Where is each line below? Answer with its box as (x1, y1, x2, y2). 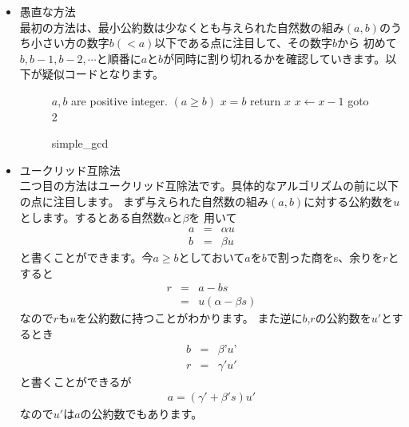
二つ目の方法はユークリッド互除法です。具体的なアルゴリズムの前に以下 (19, 177, 399, 194)
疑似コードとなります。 (42, 65, 164, 82)
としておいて (178, 249, 245, 266)
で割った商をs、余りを (266, 249, 383, 266)
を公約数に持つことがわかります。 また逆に (76, 310, 303, 326)
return (250, 92, 281, 109)
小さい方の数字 (30, 34, 109, 51)
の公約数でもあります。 (80, 405, 203, 422)
